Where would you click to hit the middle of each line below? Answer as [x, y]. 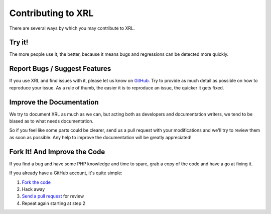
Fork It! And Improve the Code [57, 151]
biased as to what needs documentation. [51, 121]
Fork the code [36, 182]
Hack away [33, 189]
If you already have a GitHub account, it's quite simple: [66, 173]
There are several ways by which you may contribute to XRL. [72, 28]
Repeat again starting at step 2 [53, 203]
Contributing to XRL [51, 13]
